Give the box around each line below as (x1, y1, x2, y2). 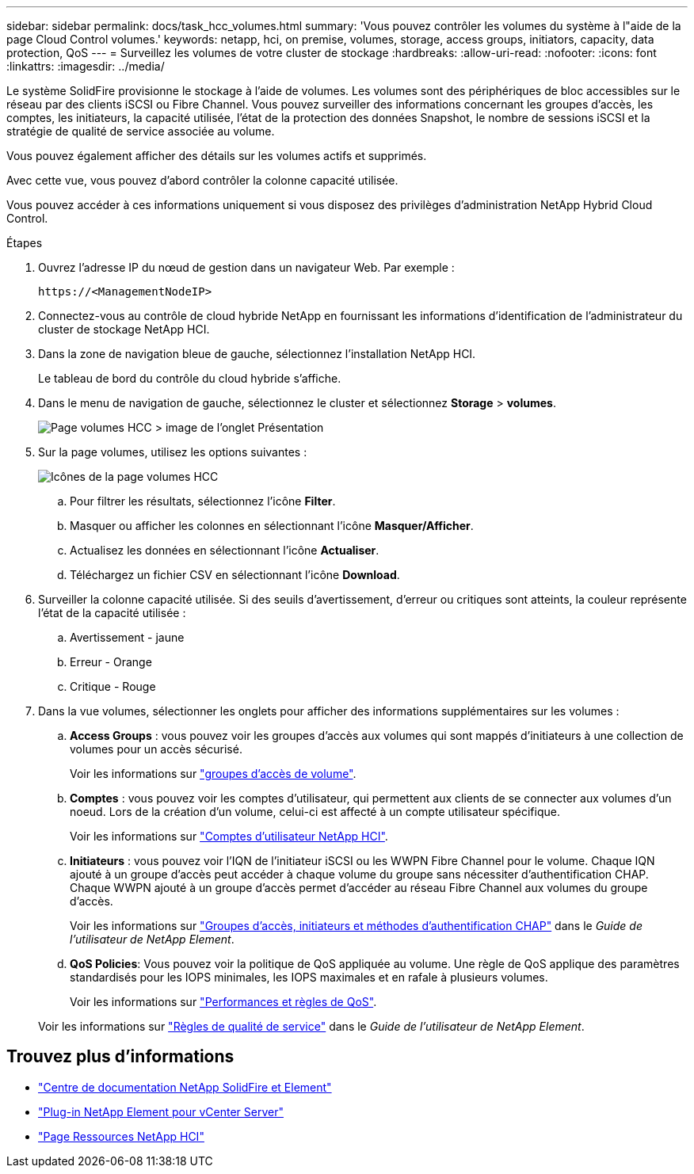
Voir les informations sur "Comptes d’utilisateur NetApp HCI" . (70, 829, 388, 843)
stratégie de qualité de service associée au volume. (6, 124, 275, 138)
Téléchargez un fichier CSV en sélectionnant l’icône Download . (70, 568, 400, 581)
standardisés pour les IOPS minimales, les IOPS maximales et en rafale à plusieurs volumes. (70, 970, 548, 984)
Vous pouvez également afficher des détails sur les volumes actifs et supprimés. (6, 149, 427, 162)
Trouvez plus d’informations (6, 1046, 235, 1067)
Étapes (6, 236, 43, 250)
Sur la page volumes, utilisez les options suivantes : (38, 445, 307, 459)
